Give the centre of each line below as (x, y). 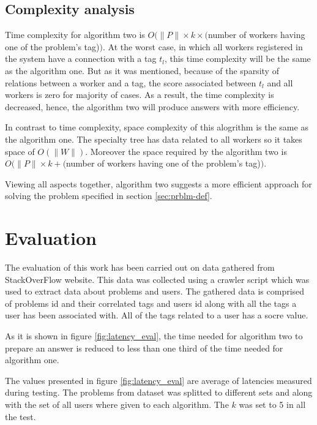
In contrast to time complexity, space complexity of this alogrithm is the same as (157, 127)
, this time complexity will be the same (237, 58)
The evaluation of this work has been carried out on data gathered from (140, 267)
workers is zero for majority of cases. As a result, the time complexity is (140, 95)
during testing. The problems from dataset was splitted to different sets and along (159, 392)
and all (280, 82)
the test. (21, 416)
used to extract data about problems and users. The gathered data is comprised (155, 291)
